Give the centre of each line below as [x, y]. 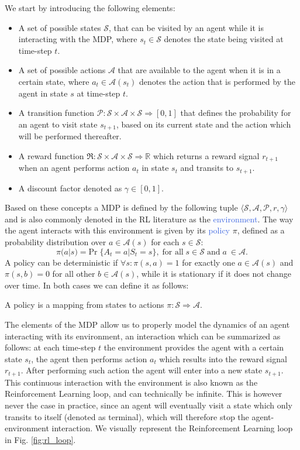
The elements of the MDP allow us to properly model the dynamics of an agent [147, 324]
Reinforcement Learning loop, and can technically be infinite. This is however [144, 394]
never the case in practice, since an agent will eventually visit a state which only [149, 405]
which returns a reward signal [206, 155]
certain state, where [54, 81]
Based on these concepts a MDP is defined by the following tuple [121, 207]
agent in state [43, 93]
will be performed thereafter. [70, 136]
